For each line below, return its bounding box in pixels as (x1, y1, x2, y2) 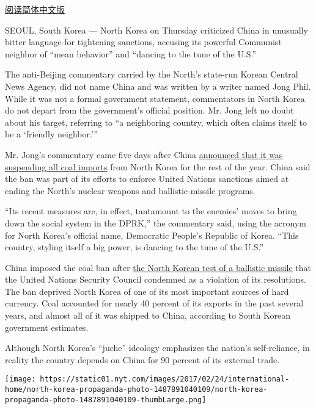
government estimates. (5, 320, 89, 333)
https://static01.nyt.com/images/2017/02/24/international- (40, 375, 290, 384)
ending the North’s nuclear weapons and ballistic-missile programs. (5, 184, 255, 197)
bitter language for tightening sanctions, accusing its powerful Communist (5, 35, 282, 48)
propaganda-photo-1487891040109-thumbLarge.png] (5, 395, 207, 404)
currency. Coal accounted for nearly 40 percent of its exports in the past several (5, 297, 304, 309)
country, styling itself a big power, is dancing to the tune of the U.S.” (5, 241, 264, 253)
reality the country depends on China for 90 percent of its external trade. (5, 353, 280, 366)
